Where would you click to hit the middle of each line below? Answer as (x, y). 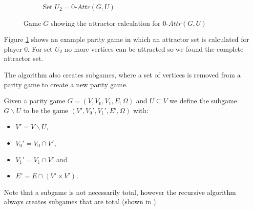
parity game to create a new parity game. (66, 84)
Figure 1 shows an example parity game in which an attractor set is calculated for (126, 39)
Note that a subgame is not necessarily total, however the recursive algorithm (120, 192)
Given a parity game (35, 101)
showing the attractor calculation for (106, 23)
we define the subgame (203, 101)
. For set (40, 48)
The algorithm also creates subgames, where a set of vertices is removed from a (122, 74)
